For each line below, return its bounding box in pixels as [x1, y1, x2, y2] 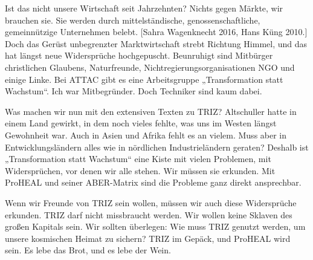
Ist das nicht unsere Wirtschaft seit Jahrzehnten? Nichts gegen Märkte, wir [5, 2, 283, 14]
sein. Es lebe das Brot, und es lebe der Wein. [5, 244, 171, 256]
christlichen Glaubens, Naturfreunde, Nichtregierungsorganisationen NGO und [5, 60, 295, 73]
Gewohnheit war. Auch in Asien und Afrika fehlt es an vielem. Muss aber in [5, 128, 287, 141]
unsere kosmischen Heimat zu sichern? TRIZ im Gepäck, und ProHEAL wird [5, 232, 291, 244]
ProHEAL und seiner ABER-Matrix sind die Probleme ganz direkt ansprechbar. [5, 176, 302, 189]
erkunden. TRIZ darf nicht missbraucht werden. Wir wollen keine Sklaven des [5, 208, 292, 221]
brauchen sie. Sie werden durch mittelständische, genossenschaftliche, [5, 13, 260, 26]
